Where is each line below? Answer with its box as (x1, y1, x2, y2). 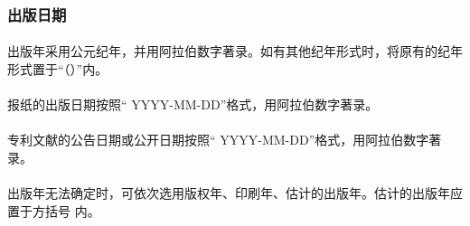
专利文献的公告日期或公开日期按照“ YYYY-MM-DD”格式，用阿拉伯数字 (7, 130, 429, 149)
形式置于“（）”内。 (7, 60, 108, 79)
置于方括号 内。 (7, 201, 100, 220)
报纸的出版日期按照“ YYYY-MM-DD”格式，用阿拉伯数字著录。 (7, 95, 379, 114)
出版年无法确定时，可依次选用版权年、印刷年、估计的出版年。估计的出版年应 (7, 184, 463, 202)
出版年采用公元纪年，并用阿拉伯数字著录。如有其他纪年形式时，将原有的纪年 (7, 42, 463, 61)
